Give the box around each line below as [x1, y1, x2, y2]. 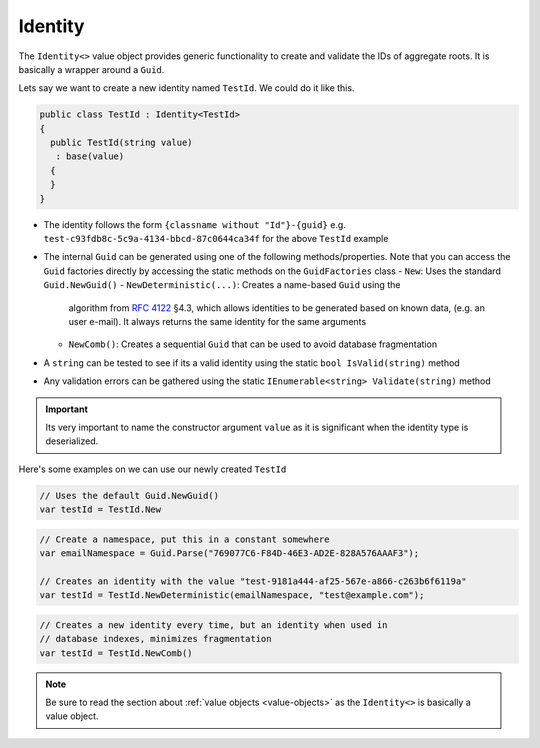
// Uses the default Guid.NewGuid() [39, 490, 220, 501]
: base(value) [55, 151, 125, 162]
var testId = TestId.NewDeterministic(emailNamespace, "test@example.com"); [39, 590, 425, 601]
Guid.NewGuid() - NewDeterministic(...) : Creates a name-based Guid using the [43, 279, 401, 291]
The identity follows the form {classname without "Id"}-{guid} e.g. [43, 218, 347, 230]
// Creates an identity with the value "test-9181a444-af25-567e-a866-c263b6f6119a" [39, 575, 467, 587]
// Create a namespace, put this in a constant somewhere [39, 533, 330, 545]
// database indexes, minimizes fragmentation [39, 633, 272, 645]
